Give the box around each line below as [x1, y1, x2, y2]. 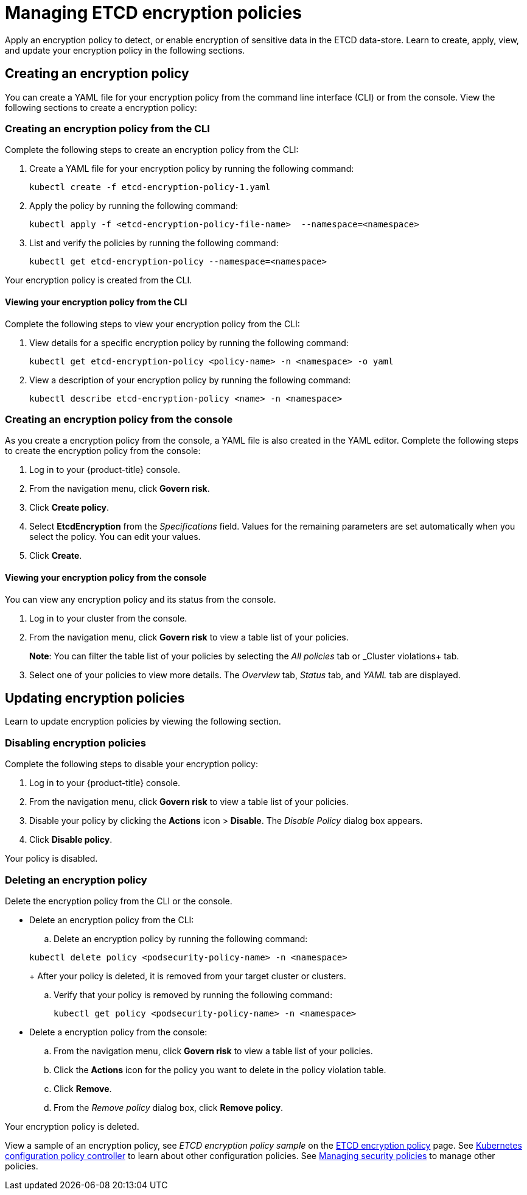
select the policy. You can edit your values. [29, 531, 201, 542]
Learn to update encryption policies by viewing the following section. [5, 716, 281, 727]
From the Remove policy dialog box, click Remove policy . [54, 1102, 284, 1113]
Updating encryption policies [5, 690, 185, 706]
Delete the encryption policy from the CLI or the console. [5, 895, 232, 906]
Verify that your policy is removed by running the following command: [54, 989, 333, 1000]
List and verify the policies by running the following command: [29, 238, 279, 249]
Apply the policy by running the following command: [29, 200, 239, 211]
